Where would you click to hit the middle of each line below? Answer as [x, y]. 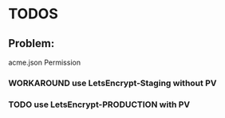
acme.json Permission [45, 62]
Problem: [32, 43]
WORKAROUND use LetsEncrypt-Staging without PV [112, 83]
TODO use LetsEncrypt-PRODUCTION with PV [99, 104]
